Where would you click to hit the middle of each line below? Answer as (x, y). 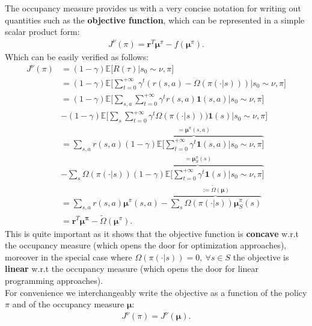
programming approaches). (54, 280)
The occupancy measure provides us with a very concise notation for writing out (153, 8)
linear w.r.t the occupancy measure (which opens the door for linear (132, 269)
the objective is (261, 257)
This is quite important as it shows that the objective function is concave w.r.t (152, 233)
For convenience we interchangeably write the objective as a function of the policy (156, 292)
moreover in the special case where (69, 257)
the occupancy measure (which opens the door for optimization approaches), (146, 245)
